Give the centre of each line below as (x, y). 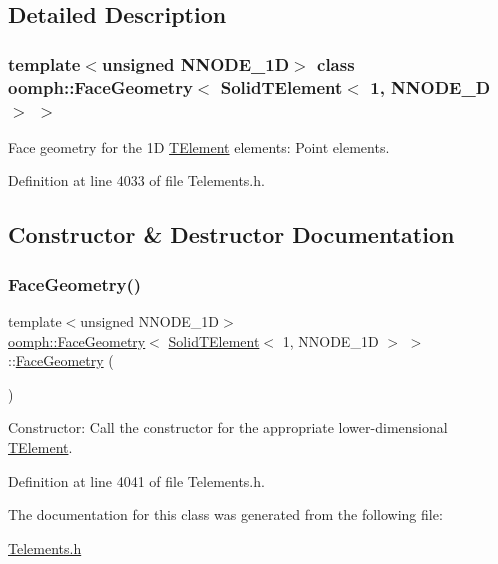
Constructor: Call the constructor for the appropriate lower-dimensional (228, 427)
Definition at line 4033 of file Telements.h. (136, 180)
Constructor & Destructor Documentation (231, 234)
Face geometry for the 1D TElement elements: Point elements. (199, 146)
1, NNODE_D (430, 86)
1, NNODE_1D (330, 340)
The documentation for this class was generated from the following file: (225, 514)
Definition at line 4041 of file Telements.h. (136, 480)
